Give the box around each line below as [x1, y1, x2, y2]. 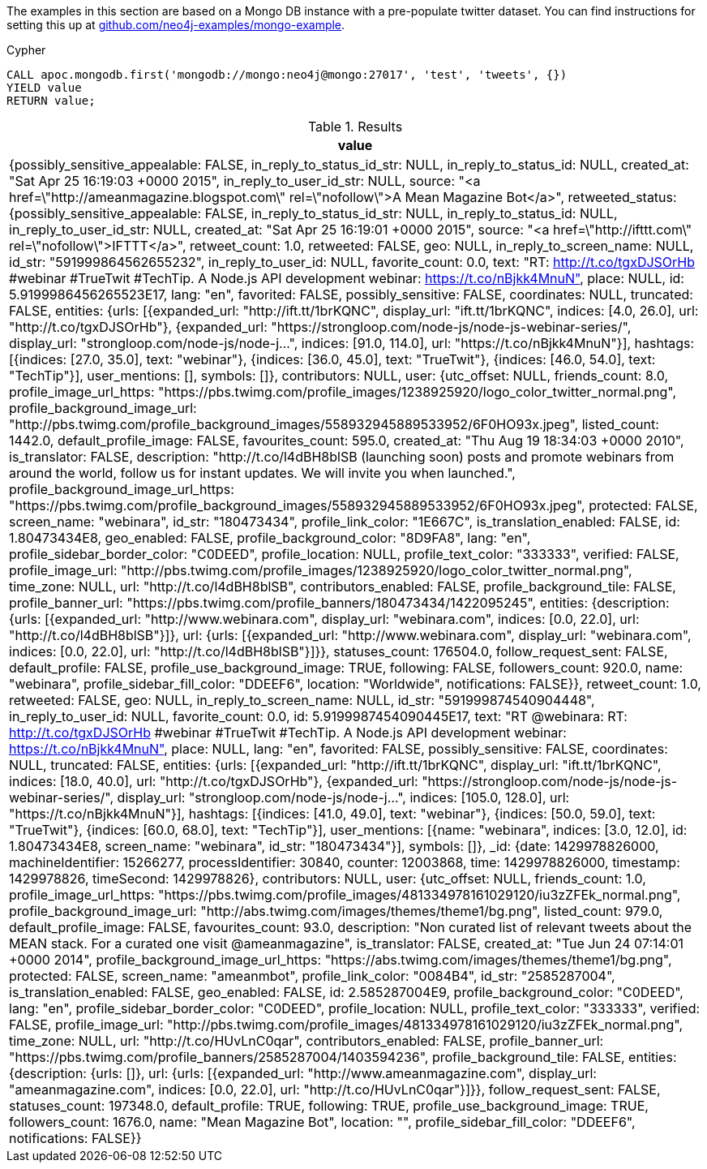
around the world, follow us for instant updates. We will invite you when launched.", [9, 465, 516, 481]
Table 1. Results [307, 118, 403, 135]
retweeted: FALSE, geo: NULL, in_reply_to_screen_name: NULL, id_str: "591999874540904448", [9, 692, 595, 708]
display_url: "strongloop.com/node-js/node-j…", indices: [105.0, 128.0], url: [117, 789, 570, 806]
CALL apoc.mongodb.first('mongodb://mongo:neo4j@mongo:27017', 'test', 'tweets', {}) [6, 68, 568, 81]
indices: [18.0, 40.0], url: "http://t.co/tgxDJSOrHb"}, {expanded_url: [9, 773, 418, 789]
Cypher [6, 43, 46, 57]
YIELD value [6, 81, 82, 94]
